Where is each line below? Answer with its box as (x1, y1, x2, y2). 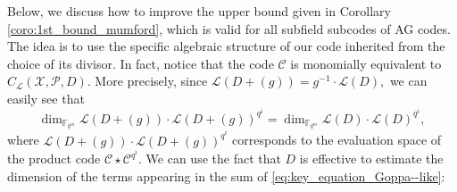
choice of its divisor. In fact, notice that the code (7, 54, 274, 72)
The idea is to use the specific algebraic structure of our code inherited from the (7, 37, 445, 55)
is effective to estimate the (299, 149, 444, 168)
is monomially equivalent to (290, 54, 442, 72)
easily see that (7, 88, 85, 107)
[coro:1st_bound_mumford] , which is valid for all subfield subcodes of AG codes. (7, 19, 451, 38)
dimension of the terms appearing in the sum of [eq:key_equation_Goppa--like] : (7, 166, 445, 185)
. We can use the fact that (138, 149, 281, 168)
